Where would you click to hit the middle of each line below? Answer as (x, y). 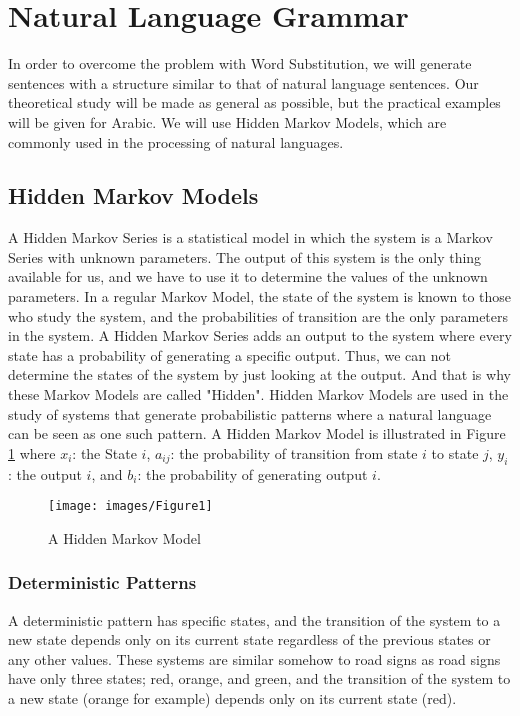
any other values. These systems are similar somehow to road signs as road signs (254, 658)
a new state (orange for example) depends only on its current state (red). (232, 698)
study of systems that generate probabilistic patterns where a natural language (250, 413)
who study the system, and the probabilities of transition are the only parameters (258, 315)
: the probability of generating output (252, 473)
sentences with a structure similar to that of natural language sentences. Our (243, 82)
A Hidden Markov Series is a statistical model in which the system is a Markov (250, 237)
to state (455, 452)
